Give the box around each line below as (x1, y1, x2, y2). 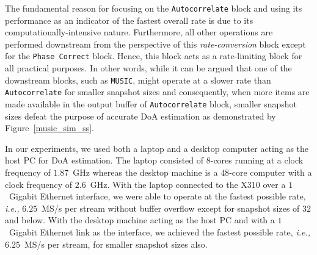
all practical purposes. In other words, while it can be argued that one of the (5, 62, 292, 74)
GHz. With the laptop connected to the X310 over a (90, 178, 286, 190)
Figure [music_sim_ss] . (5, 121, 95, 134)
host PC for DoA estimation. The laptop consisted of (5, 154, 204, 167)
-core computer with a (229, 166, 312, 179)
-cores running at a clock (210, 154, 304, 167)
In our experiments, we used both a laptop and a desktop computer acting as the (5, 142, 309, 154)
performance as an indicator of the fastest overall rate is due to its (5, 13, 253, 26)
